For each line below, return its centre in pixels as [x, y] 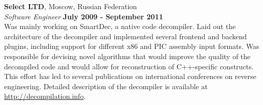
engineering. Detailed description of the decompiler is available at [106, 86]
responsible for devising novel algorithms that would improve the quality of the [127, 56]
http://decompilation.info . [45, 96]
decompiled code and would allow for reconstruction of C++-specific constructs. [129, 66]
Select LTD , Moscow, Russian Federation [71, 6]
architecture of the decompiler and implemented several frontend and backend [126, 36]
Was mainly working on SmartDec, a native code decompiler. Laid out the [120, 26]
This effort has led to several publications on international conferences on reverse [130, 76]
